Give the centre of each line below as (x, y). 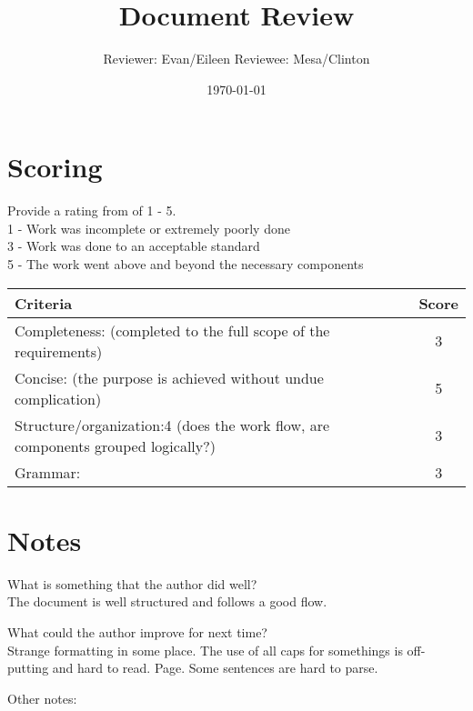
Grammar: (48, 472)
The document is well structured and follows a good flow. (167, 601)
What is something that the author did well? (132, 583)
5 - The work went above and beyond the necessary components (186, 264)
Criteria (44, 303)
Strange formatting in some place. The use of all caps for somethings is (205, 650)
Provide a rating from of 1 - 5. (92, 210)
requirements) (59, 351)
